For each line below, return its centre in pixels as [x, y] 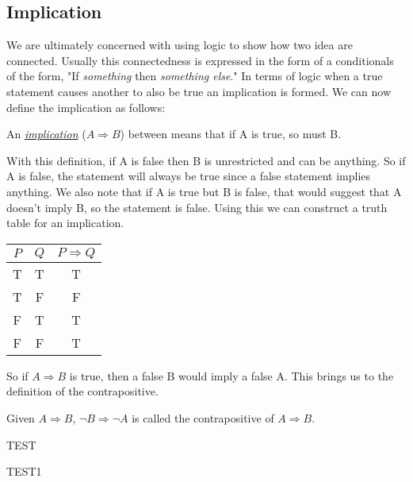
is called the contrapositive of [203, 417]
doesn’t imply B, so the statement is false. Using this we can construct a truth [197, 207]
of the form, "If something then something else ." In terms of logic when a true [195, 76]
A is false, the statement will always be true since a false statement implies [189, 176]
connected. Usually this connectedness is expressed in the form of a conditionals [200, 60]
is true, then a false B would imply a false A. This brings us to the [231, 375]
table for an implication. [65, 223]
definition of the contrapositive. [82, 391]
